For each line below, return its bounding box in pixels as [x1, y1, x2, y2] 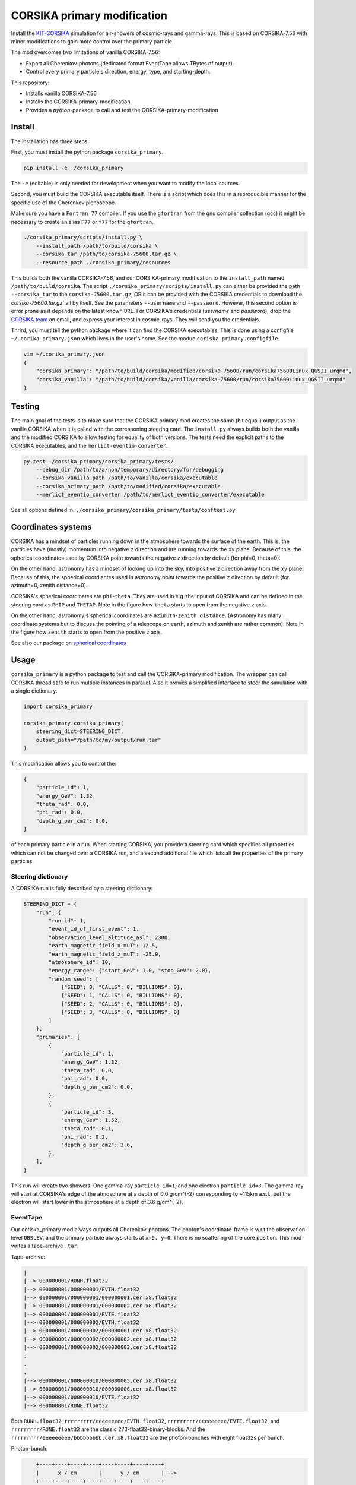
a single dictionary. [11, 687, 58, 694]
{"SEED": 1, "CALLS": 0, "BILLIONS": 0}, [61, 992, 183, 999]
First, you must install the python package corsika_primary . [11, 148, 163, 156]
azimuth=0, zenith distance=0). [11, 582, 88, 589]
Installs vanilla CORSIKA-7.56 [26, 90, 97, 97]
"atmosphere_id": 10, [48, 959, 112, 965]
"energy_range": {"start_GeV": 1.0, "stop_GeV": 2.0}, [48, 967, 212, 974]
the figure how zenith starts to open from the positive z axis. [11, 628, 163, 636]
